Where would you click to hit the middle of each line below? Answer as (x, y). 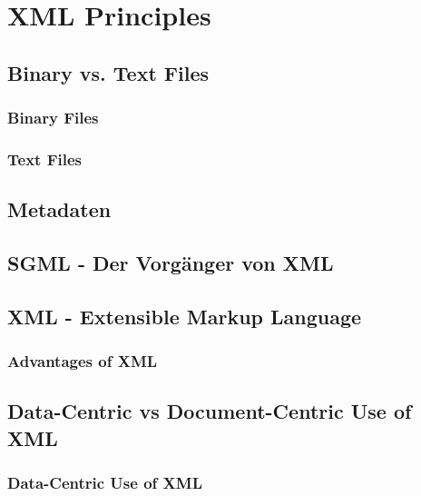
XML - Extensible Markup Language (185, 316)
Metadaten (59, 209)
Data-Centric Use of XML (105, 483)
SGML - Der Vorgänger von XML (171, 263)
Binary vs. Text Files (108, 72)
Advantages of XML (83, 361)
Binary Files (53, 118)
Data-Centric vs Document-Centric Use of (210, 411)
